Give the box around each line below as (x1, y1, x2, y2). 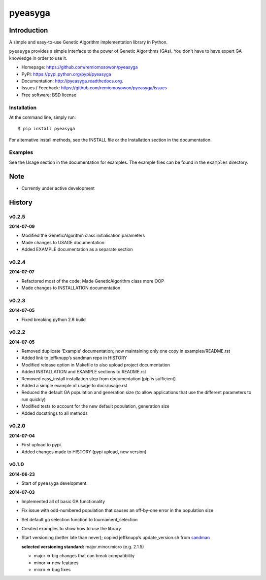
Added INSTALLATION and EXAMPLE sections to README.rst (21, 369, 146, 375)
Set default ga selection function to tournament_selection (21, 516, 138, 522)
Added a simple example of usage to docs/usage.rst (21, 383, 128, 389)
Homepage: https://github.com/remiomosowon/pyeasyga (21, 64, 138, 70)
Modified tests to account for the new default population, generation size (21, 403, 169, 409)
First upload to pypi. (21, 442, 62, 448)
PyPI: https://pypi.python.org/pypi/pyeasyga (21, 71, 111, 77)
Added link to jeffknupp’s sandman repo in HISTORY (21, 355, 127, 361)
